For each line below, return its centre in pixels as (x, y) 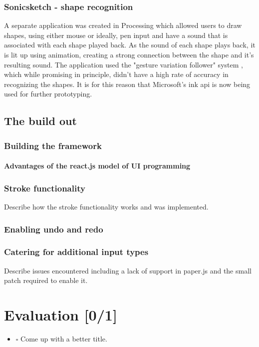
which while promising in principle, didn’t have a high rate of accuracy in (116, 74)
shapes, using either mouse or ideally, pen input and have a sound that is (116, 35)
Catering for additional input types (76, 252)
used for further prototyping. (48, 94)
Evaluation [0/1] (61, 315)
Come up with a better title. (64, 338)
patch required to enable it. (46, 280)
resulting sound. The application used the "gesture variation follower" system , (124, 64)
